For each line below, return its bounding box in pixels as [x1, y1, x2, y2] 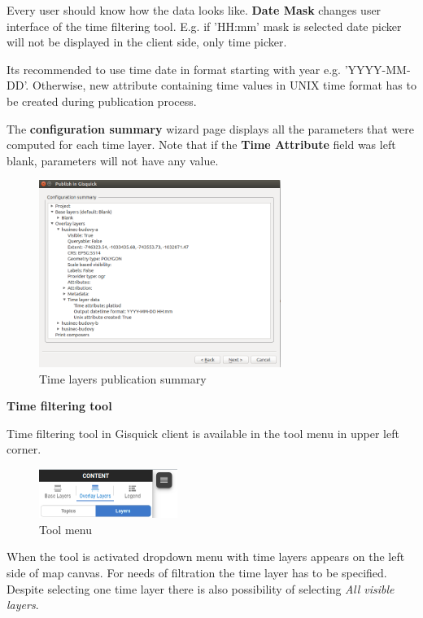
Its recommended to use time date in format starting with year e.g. [7, 60, 342, 77]
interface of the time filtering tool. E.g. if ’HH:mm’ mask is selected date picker [7, 17, 402, 34]
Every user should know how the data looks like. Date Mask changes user [7, 2, 382, 18]
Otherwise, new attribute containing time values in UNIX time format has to [32, 77, 416, 94]
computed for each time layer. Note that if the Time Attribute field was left [7, 136, 396, 153]
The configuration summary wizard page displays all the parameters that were [7, 120, 415, 137]
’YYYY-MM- [344, 60, 411, 77]
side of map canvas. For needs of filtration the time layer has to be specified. [7, 564, 387, 581]
